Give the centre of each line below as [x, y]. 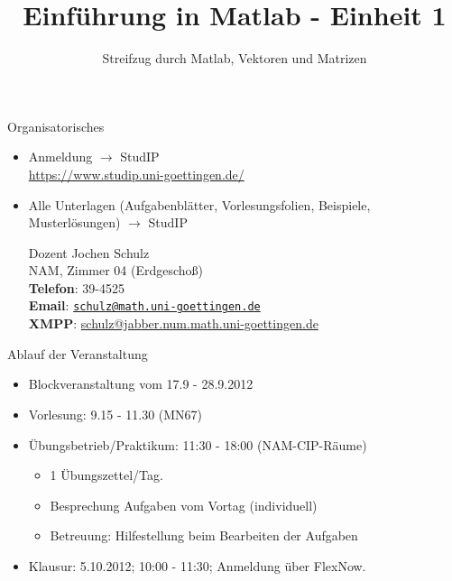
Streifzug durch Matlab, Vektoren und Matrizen [235, 58]
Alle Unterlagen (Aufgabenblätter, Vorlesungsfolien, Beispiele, [199, 204]
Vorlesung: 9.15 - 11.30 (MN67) [115, 414]
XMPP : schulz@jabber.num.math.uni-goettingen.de [173, 323]
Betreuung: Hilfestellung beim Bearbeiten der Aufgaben [204, 535]
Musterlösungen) [74, 222]
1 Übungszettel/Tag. [106, 475]
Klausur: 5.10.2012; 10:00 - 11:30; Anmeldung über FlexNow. [197, 565]
